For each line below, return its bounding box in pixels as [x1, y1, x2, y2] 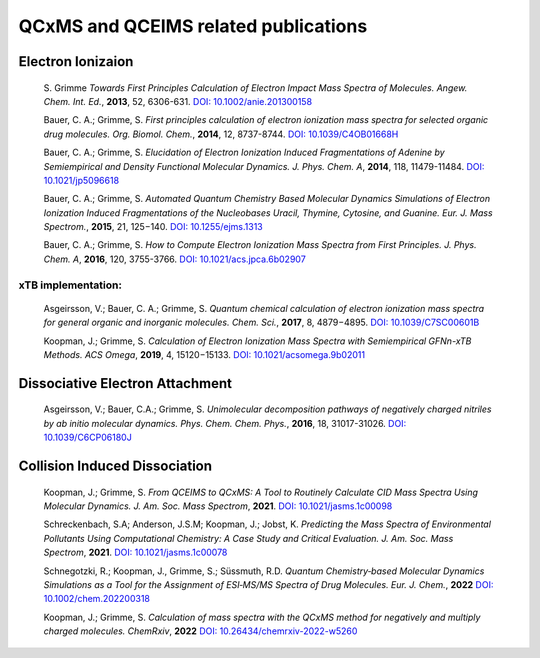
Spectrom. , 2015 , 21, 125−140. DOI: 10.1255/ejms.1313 [43, 221, 264, 233]
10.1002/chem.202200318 [43, 593, 150, 605]
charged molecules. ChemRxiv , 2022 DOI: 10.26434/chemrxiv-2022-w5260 [43, 625, 358, 637]
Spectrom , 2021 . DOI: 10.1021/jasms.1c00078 [43, 546, 228, 559]
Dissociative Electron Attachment [18, 375, 232, 392]
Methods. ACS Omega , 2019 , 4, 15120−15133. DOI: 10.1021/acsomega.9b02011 [43, 348, 365, 360]
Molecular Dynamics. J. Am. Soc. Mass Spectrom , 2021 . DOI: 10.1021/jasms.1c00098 [43, 500, 393, 512]
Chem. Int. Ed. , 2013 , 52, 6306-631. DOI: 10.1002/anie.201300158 [43, 95, 313, 107]
